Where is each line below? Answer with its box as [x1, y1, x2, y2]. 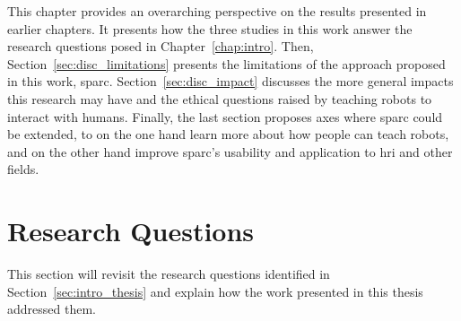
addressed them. [7, 299, 96, 318]
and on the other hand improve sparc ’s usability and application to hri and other [7, 142, 453, 160]
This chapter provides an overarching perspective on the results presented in [7, 2, 427, 20]
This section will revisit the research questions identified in [7, 265, 330, 283]
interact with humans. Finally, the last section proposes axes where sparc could [7, 107, 443, 126]
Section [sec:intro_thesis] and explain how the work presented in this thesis [7, 282, 423, 300]
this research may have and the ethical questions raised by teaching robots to [7, 89, 432, 108]
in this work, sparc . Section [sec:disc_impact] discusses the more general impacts [7, 72, 454, 91]
